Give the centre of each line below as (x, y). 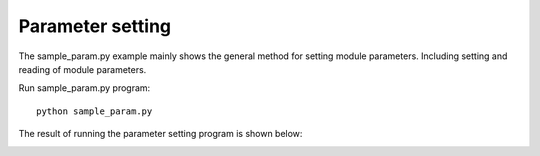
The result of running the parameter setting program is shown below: (160, 134)
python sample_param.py (94, 111)
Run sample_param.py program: (84, 88)
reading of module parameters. (82, 69)
